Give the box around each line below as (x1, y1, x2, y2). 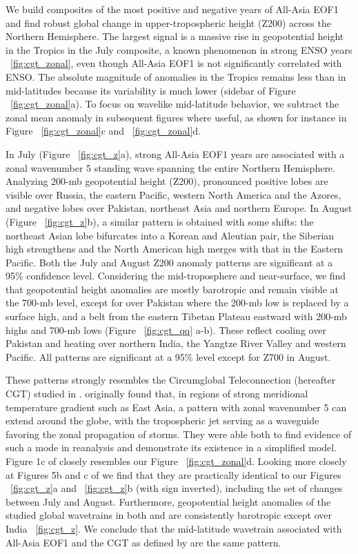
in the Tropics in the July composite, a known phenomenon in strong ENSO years (6, 42, 352, 57)
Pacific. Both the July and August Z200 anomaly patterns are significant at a (6, 255, 333, 269)
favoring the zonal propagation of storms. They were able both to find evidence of (6, 426, 352, 441)
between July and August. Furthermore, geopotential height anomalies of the (6, 494, 331, 508)
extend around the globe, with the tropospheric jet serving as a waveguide (6, 413, 319, 428)
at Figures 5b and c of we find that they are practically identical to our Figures (6, 467, 341, 482)
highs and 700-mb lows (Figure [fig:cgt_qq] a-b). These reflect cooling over (6, 322, 326, 337)
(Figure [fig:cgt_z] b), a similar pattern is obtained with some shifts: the (6, 214, 314, 228)
